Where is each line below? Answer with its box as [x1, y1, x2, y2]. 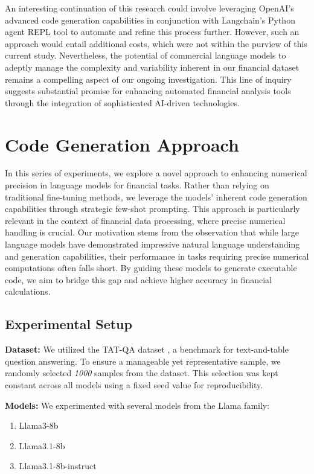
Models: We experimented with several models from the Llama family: [5, 399, 270, 411]
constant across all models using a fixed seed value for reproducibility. [5, 378, 263, 391]
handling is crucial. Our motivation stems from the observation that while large [5, 226, 300, 239]
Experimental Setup [5, 315, 132, 333]
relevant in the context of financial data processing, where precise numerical [5, 214, 286, 226]
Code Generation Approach [5, 132, 239, 156]
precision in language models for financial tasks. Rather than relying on [5, 179, 269, 191]
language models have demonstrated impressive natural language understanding [5, 238, 300, 251]
